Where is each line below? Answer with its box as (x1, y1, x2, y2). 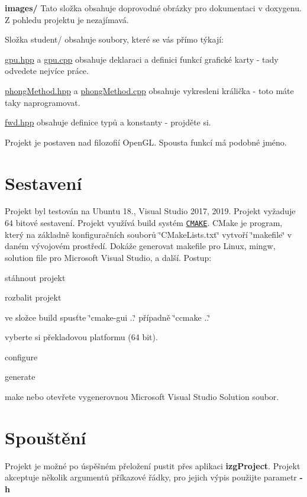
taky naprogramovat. (5, 96, 80, 108)
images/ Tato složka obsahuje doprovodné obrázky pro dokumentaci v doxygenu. (5, 2, 302, 14)
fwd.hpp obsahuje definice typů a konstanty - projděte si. (5, 116, 211, 128)
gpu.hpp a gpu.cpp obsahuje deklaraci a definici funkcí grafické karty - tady (5, 53, 279, 65)
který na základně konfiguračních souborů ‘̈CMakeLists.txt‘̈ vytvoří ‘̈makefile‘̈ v (5, 228, 292, 240)
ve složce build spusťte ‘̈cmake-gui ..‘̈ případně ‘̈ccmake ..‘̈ (5, 311, 211, 323)
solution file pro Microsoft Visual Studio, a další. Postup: (5, 251, 212, 263)
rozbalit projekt (5, 291, 62, 304)
